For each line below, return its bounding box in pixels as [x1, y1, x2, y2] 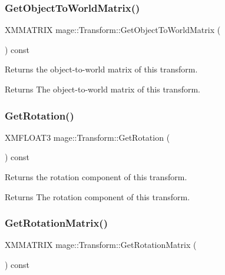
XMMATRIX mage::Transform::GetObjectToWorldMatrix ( [5, 24, 221, 36]
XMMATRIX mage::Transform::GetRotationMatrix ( [5, 238, 197, 251]
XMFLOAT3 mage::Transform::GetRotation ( [5, 131, 170, 143]
